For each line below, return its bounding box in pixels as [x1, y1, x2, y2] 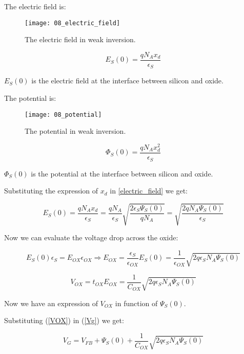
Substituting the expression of [4, 185, 98, 196]
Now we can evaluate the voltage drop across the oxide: [4, 232, 178, 243]
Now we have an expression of [4, 297, 98, 308]
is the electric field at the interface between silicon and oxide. [31, 75, 223, 86]
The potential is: [4, 92, 56, 103]
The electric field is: [4, 1, 66, 11]
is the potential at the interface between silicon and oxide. [31, 168, 213, 179]
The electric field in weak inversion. [25, 34, 136, 45]
